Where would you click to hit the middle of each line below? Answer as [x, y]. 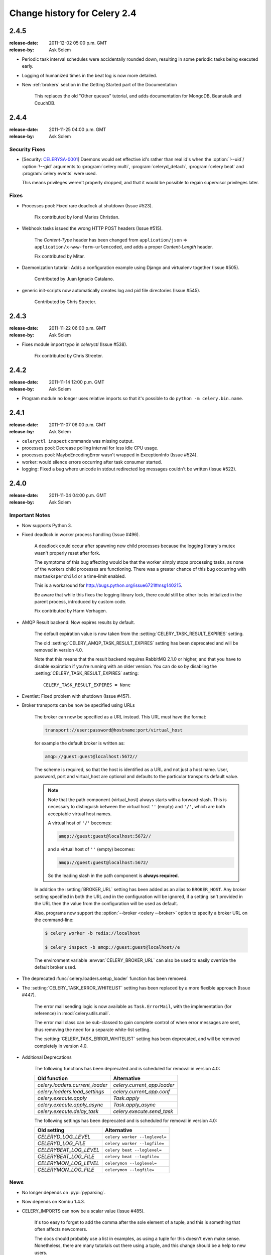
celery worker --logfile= [134, 1143]
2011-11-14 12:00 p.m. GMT [77, 382]
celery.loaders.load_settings [71, 1091]
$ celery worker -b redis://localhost [93, 933]
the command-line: [54, 920]
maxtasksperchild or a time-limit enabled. [80, 576]
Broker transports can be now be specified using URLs [78, 705]
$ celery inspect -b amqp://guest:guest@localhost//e [112, 947]
